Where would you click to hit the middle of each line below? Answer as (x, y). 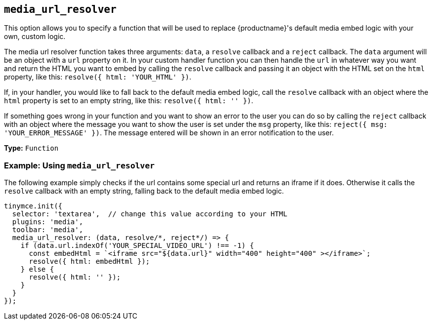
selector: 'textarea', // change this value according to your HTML (150, 214)
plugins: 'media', (48, 222)
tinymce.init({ (33, 206)
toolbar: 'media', (48, 230)
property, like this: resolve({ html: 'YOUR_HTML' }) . (98, 77)
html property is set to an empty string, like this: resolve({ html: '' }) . (129, 101)
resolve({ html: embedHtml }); (89, 262)
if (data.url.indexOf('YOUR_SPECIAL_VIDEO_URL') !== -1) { (137, 246)
